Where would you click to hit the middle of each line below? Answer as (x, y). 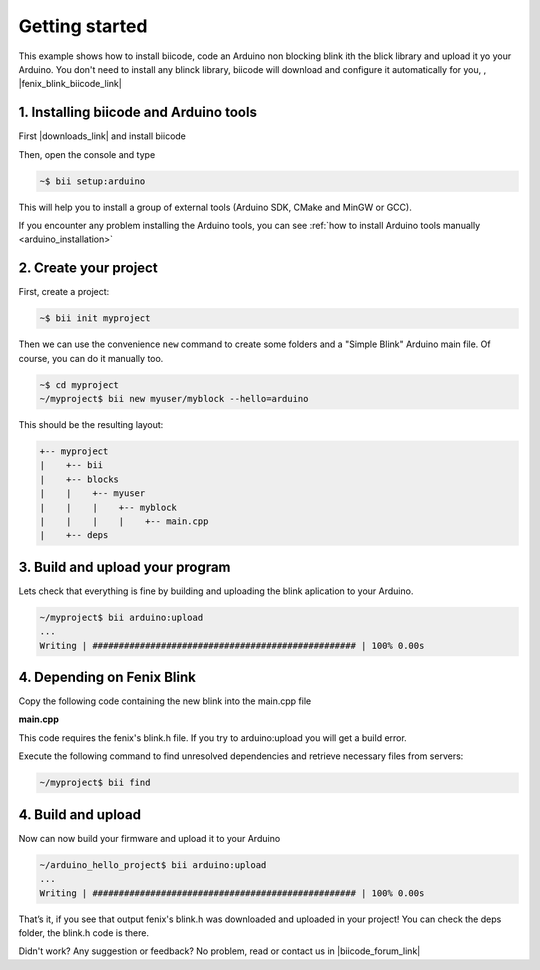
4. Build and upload (80, 814)
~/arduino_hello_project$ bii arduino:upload (153, 864)
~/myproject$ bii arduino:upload (121, 617)
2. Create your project (88, 268)
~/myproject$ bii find (95, 783)
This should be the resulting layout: (91, 424)
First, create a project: (64, 292)
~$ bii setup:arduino (92, 181)
